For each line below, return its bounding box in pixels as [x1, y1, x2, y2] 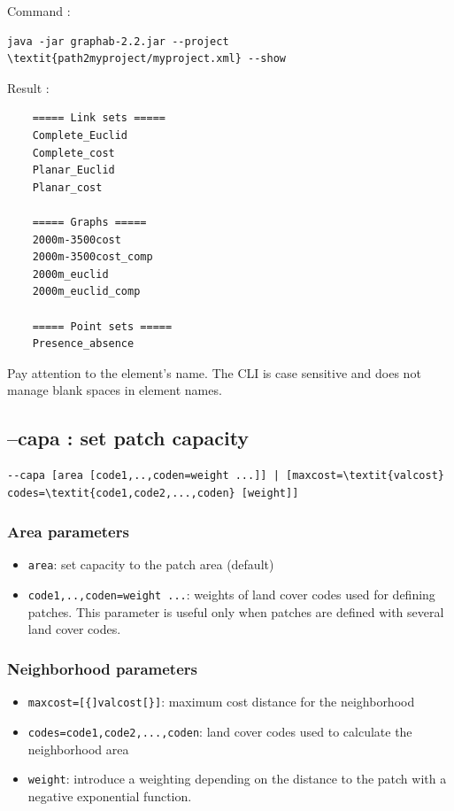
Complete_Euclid [32, 128, 128, 142]
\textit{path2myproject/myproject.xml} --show [7, 52, 286, 66]
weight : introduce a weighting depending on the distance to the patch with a [27, 769, 447, 788]
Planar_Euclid [32, 164, 115, 177]
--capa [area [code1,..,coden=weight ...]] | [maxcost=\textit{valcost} [7, 469, 444, 483]
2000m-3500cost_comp [32, 251, 153, 264]
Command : [7, 2, 71, 19]
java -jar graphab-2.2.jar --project [7, 35, 229, 48]
